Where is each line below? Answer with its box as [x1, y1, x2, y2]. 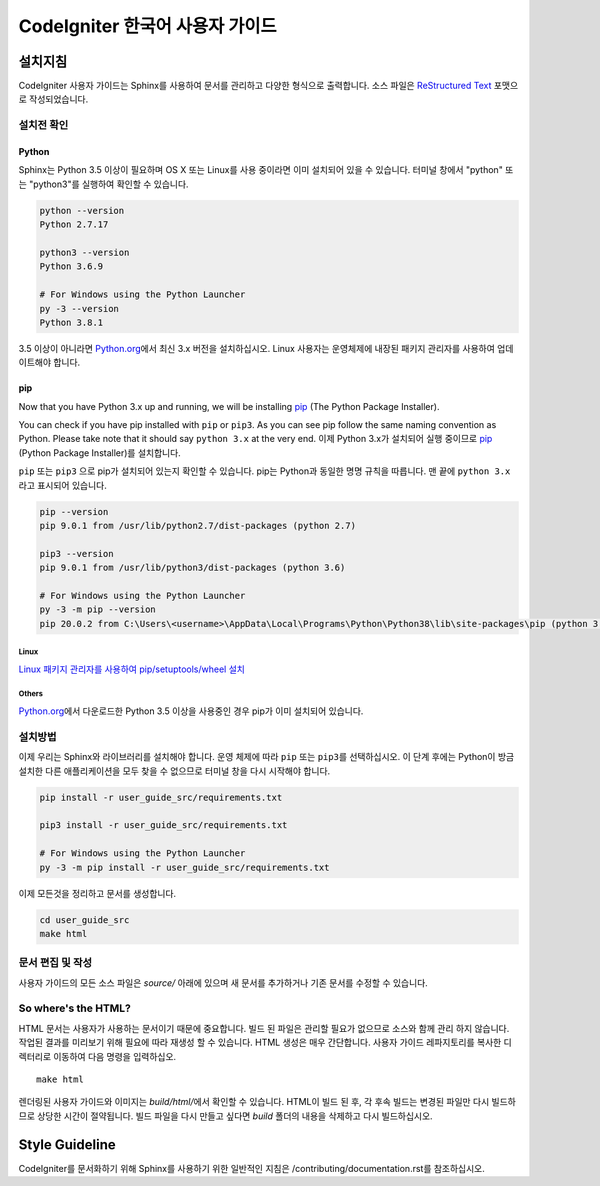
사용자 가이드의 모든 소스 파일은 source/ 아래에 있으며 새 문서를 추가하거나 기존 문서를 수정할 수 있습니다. [18, 976, 429, 989]
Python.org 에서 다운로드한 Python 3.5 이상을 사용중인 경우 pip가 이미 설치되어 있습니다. [18, 705, 364, 717]
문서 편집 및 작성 [18, 956, 92, 970]
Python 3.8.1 [39, 316, 104, 328]
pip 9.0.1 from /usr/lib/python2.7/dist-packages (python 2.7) [39, 520, 357, 531]
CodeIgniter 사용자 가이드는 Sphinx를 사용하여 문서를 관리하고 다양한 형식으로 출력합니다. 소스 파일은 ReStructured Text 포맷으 [18, 80, 519, 92]
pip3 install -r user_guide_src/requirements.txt [39, 820, 288, 831]
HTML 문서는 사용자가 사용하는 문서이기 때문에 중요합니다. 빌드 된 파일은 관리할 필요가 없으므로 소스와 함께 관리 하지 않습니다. [18, 1022, 510, 1034]
